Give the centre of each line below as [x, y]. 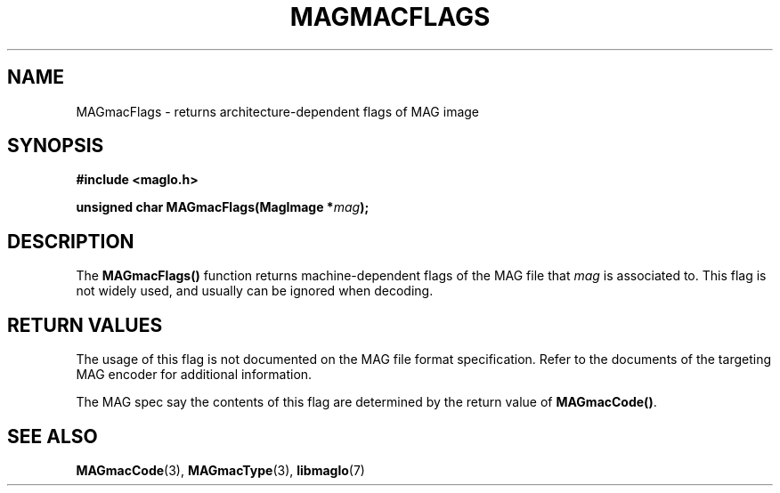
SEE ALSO [53, 436]
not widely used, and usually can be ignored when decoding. [255, 291]
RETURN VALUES [85, 325]
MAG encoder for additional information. [194, 375]
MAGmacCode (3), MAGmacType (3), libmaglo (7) [220, 470]
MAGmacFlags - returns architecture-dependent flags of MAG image [278, 111]
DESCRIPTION [71, 241]
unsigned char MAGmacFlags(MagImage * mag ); [223, 207]
